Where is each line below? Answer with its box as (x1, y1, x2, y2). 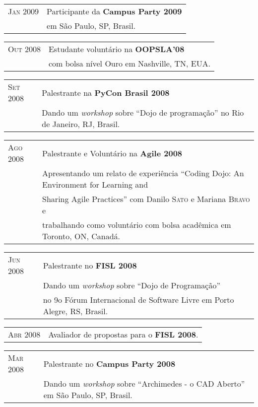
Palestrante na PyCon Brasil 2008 (42, 86, 170, 98)
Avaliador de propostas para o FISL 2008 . (48, 329, 198, 340)
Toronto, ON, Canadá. (42, 230, 121, 242)
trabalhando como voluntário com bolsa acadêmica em (42, 219, 231, 230)
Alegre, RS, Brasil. (43, 305, 108, 317)
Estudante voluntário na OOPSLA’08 (48, 43, 185, 55)
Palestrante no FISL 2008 (43, 259, 137, 271)
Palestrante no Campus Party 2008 (43, 357, 176, 369)
